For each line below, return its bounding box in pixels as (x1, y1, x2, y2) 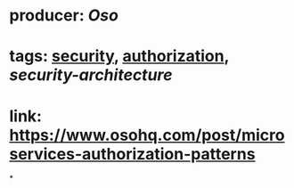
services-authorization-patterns (9, 143, 256, 164)
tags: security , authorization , (9, 46, 230, 67)
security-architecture (9, 65, 173, 86)
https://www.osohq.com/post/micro (9, 125, 285, 145)
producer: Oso (9, 5, 118, 26)
